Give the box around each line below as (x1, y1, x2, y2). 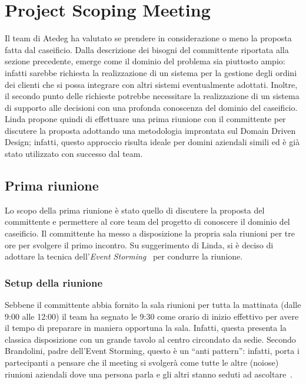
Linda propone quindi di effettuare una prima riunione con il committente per (5, 113, 286, 125)
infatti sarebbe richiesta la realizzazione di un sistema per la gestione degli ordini (5, 66, 297, 78)
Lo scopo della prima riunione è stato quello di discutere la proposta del (5, 204, 265, 216)
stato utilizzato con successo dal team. (5, 147, 143, 160)
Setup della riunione (5, 275, 103, 290)
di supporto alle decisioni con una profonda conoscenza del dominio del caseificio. (5, 101, 298, 113)
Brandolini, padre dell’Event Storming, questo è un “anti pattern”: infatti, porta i (5, 344, 300, 357)
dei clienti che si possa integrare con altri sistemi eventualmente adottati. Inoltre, (5, 78, 298, 90)
